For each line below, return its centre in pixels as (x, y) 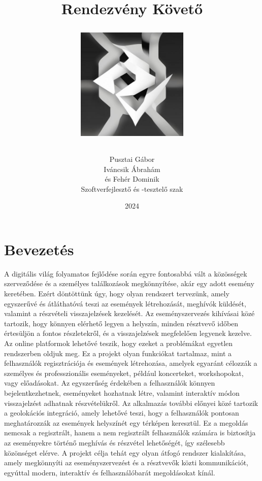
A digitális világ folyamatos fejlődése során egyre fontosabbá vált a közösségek (126, 273)
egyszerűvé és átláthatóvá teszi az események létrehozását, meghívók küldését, (125, 303)
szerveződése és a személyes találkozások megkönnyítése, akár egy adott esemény (129, 283)
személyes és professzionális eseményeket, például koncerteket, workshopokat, (124, 373)
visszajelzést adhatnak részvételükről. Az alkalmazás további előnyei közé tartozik (131, 403)
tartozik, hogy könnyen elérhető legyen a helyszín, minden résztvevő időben (121, 323)
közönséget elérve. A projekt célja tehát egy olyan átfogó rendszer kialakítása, (125, 452)
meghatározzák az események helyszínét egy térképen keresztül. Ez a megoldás (126, 422)
